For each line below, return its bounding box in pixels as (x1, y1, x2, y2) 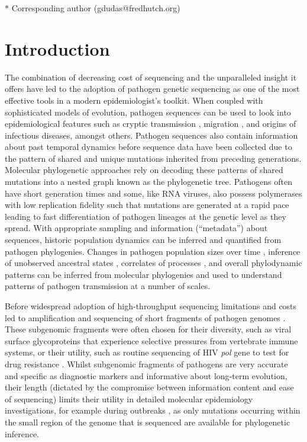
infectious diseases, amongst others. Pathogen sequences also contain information (5, 129, 298, 141)
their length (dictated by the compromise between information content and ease (5, 381, 294, 393)
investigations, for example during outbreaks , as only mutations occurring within (5, 404, 300, 417)
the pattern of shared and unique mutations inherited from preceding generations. (5, 152, 302, 164)
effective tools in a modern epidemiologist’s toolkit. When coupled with (5, 94, 263, 106)
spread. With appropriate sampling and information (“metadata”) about (5, 222, 268, 234)
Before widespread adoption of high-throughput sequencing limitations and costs (5, 300, 297, 312)
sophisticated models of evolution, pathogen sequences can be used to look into (5, 105, 291, 118)
